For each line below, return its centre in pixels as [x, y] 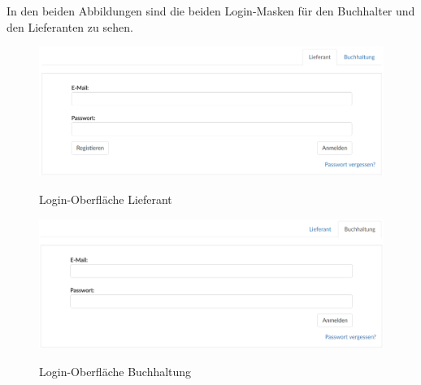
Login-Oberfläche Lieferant [106, 199]
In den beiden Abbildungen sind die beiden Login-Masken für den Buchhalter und [211, 11]
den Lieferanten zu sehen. [70, 26]
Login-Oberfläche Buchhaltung [115, 372]
